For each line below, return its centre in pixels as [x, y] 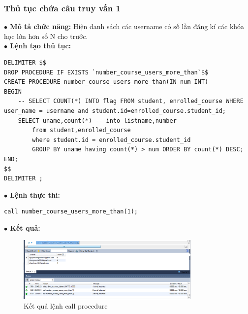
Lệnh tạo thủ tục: [41, 46]
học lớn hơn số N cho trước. [46, 36]
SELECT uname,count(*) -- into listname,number [97, 121]
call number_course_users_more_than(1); [71, 212]
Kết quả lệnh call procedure [66, 306]
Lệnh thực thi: [35, 194]
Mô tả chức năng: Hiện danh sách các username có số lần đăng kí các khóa [127, 26]
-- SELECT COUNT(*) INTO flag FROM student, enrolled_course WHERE [131, 101]
